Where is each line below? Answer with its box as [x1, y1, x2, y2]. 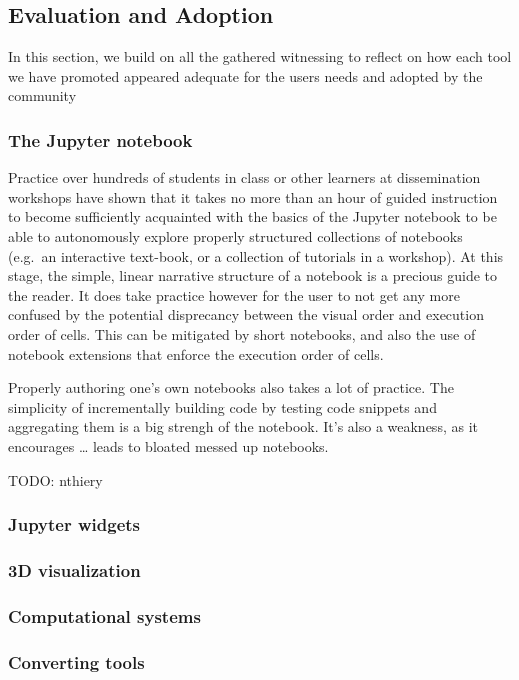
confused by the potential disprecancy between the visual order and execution [8, 304, 484, 325]
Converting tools [8, 649, 145, 674]
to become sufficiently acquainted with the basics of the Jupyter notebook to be [8, 206, 497, 227]
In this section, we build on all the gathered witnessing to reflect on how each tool [8, 46, 512, 67]
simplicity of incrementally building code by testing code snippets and [8, 396, 437, 417]
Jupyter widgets [8, 512, 141, 537]
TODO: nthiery [8, 469, 103, 490]
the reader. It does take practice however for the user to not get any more [8, 284, 460, 305]
